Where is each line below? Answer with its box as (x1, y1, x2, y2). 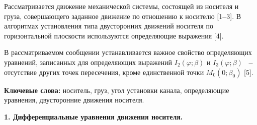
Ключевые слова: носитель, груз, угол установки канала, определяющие (4, 84, 229, 95)
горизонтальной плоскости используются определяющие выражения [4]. (4, 30, 224, 40)
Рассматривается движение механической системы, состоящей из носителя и (4, 1, 239, 11)
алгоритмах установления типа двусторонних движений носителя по (4, 20, 213, 31)
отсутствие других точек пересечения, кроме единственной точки (4, 66, 204, 77)
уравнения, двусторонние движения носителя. (4, 94, 144, 105)
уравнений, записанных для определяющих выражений (4, 56, 173, 67)
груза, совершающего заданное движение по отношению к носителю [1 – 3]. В (4, 10, 241, 21)
